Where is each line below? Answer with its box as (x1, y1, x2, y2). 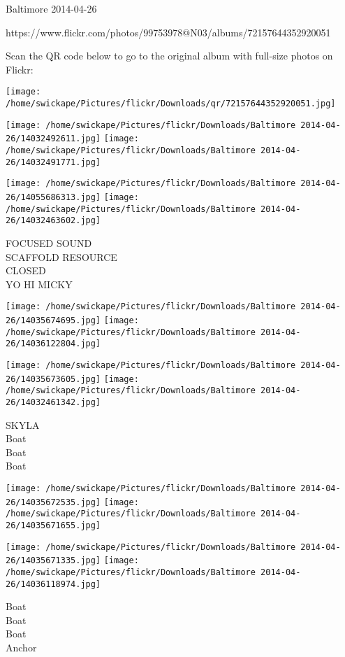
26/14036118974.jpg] (6, 579, 101, 589)
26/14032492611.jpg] (6, 134, 101, 144)
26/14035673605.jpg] (6, 374, 101, 384)
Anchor (6, 640, 37, 654)
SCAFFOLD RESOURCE (6, 249, 117, 264)
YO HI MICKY (6, 276, 73, 291)
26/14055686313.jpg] (6, 192, 101, 202)
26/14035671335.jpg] (6, 556, 101, 566)
